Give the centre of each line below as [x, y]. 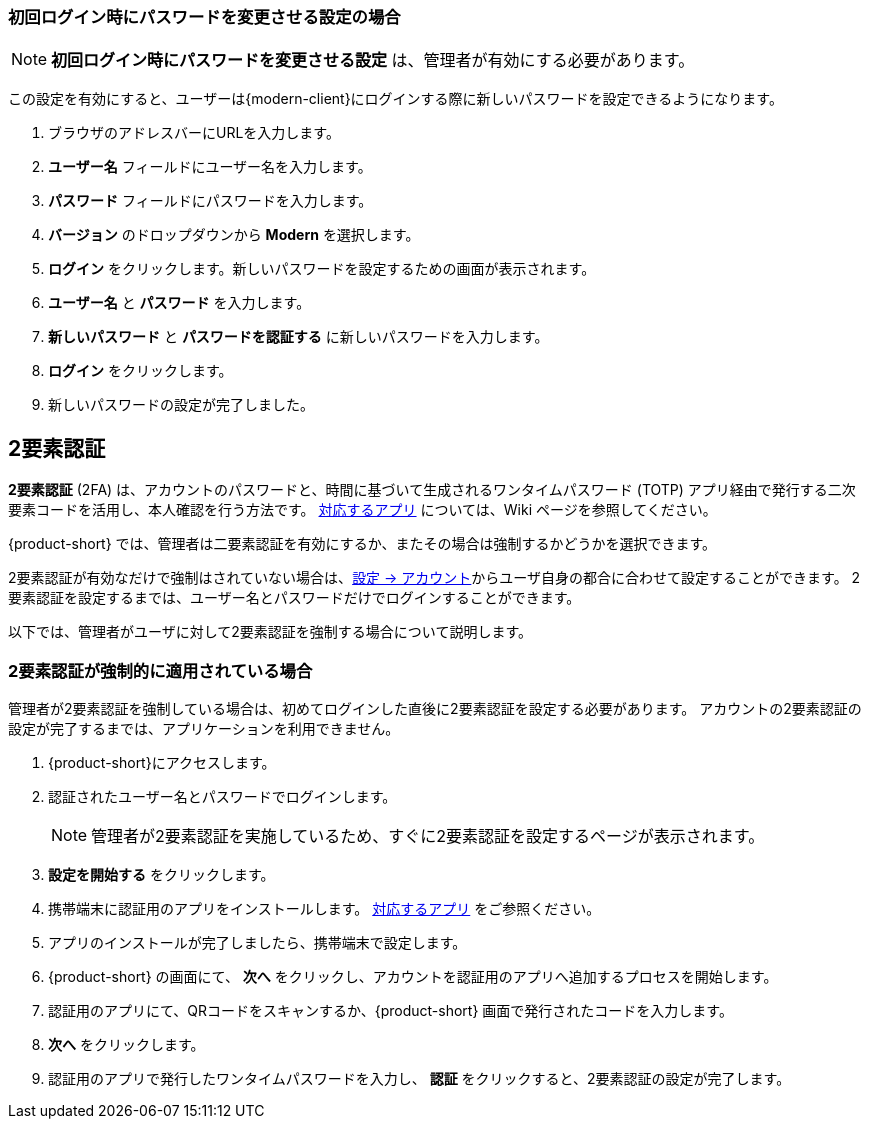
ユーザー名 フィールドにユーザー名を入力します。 [210, 167]
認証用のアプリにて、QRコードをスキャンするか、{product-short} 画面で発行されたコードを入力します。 [390, 1010]
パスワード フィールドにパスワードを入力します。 [210, 201]
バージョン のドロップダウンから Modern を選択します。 [234, 235]
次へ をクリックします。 [126, 1044]
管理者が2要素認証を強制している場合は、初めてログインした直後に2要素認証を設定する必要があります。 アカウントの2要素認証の [435, 708]
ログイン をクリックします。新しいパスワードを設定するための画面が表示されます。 [322, 269]
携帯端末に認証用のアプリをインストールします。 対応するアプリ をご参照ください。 [324, 908]
